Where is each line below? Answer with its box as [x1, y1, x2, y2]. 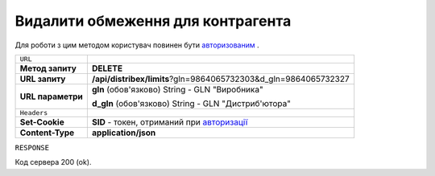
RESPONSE [14, 143, 50, 152]
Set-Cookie [19, 117, 64, 128]
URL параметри [19, 91, 84, 102]
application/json [91, 127, 156, 138]
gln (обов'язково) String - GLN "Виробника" [91, 84, 263, 95]
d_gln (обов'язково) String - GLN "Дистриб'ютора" [91, 97, 292, 108]
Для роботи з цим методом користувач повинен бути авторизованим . [14, 40, 259, 50]
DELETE [91, 63, 123, 74]
